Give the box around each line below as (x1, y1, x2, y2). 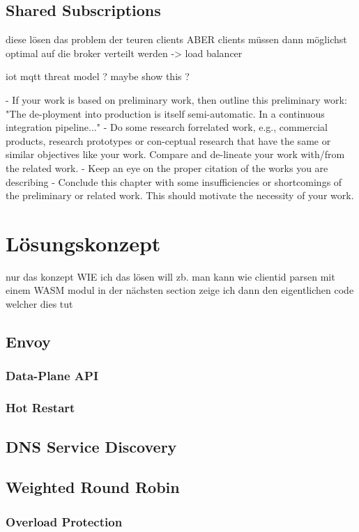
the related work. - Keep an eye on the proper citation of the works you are (6, 160, 328, 175)
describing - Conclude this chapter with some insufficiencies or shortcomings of (6, 174, 342, 189)
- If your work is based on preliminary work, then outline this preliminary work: (6, 92, 347, 107)
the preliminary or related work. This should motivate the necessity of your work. (6, 188, 354, 203)
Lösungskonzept (6, 228, 161, 257)
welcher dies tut (6, 297, 73, 311)
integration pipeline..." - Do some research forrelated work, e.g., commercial (6, 120, 328, 134)
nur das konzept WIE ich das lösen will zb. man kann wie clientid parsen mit (6, 269, 335, 283)
